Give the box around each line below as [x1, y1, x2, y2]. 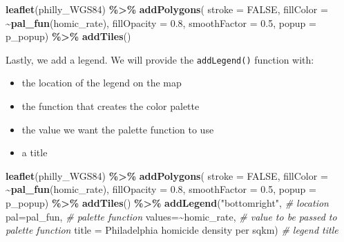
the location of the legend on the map [21, 75, 182, 90]
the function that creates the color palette [21, 99, 200, 113]
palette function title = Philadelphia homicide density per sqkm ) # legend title [6, 223, 338, 237]
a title [21, 145, 48, 160]
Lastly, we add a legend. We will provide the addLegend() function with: [6, 52, 314, 66]
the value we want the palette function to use [21, 122, 214, 136]
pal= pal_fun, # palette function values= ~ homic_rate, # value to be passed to [6, 209, 337, 223]
